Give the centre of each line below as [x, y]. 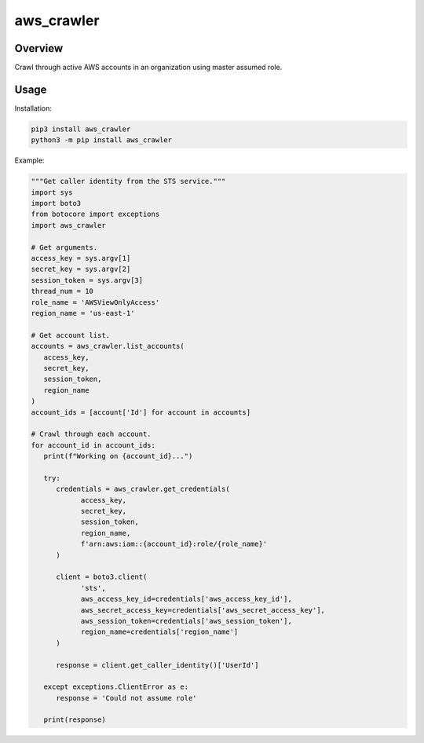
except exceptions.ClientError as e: [116, 687]
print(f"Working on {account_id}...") [118, 456]
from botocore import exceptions [95, 214]
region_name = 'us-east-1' [83, 313]
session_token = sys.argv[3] [87, 280]
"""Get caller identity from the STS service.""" [128, 181]
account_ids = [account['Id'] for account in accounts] [141, 412]
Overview [39, 48]
